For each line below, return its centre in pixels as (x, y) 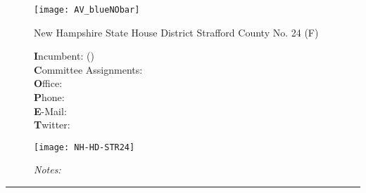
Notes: (48, 169)
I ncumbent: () (64, 56)
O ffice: (48, 83)
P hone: (49, 97)
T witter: (52, 125)
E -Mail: (50, 111)
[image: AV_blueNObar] (87, 10)
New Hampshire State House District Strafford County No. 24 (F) (176, 32)
